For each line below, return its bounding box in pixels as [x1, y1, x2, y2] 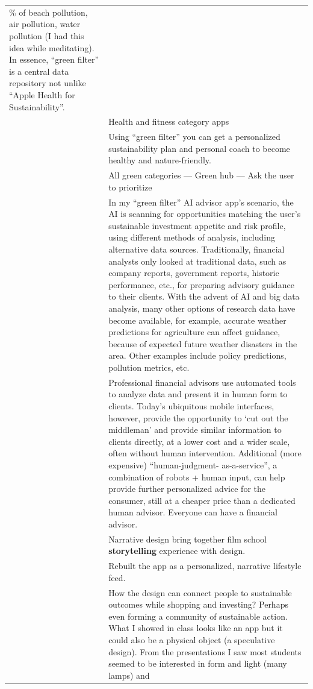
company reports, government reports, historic [108, 266, 279, 279]
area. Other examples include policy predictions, [108, 349, 287, 362]
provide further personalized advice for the [108, 482, 265, 495]
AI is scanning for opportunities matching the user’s [108, 207, 301, 220]
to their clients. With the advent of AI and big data [108, 290, 300, 303]
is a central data [9, 64, 69, 77]
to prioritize [108, 180, 152, 193]
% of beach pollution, [9, 5, 88, 18]
